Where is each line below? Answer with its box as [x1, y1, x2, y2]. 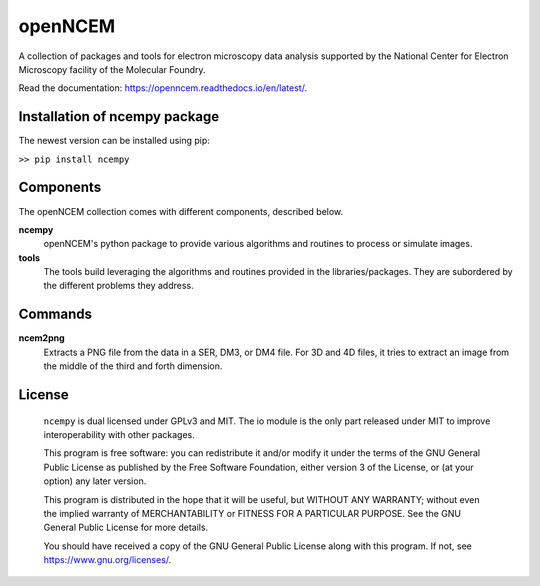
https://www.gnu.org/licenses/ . [43, 554, 172, 566]
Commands [18, 306, 93, 323]
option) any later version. [43, 475, 147, 487]
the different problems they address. [43, 280, 194, 292]
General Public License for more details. [43, 521, 209, 534]
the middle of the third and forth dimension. [43, 360, 223, 372]
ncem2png [18, 332, 65, 344]
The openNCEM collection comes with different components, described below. [18, 205, 344, 217]
